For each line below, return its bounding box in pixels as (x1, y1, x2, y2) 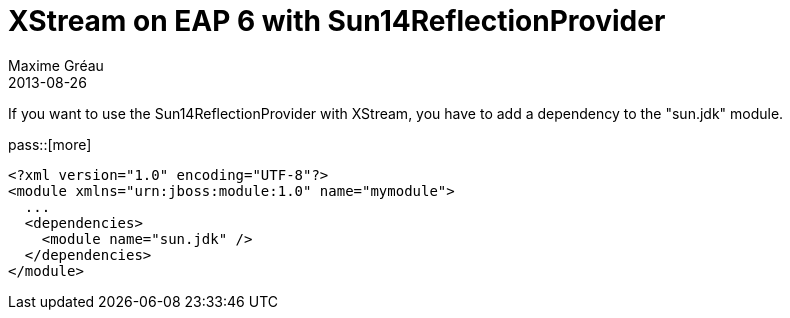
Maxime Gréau (8, 56, 104, 74)
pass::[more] (8, 135, 92, 153)
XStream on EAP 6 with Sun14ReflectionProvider (8, 4, 666, 38)
